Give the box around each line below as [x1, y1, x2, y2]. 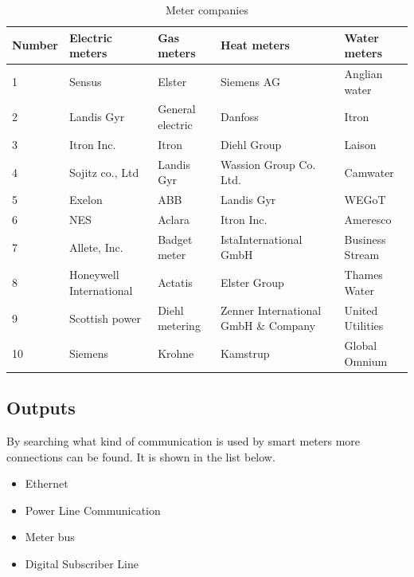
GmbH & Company [221, 317, 316, 334]
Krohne [158, 344, 194, 361]
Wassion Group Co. [221, 155, 316, 172]
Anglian [344, 65, 383, 82]
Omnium [344, 352, 388, 369]
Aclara [158, 211, 189, 228]
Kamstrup [221, 344, 270, 361]
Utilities [344, 317, 384, 334]
